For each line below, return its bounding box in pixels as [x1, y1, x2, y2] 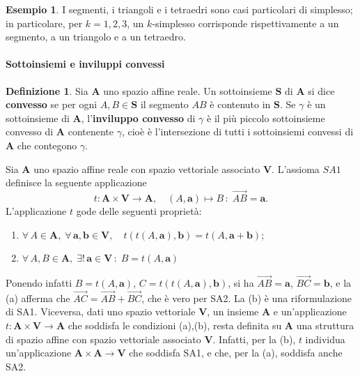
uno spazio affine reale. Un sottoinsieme [103, 83, 272, 98]
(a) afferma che [6, 290, 70, 305]
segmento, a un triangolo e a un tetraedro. [6, 29, 186, 44]
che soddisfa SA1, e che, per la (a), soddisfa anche [129, 345, 343, 360]
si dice [308, 83, 335, 98]
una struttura [296, 317, 354, 332]
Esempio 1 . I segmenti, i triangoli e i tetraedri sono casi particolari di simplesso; [6, 2, 353, 16]
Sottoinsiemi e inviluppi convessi [6, 57, 165, 71]
